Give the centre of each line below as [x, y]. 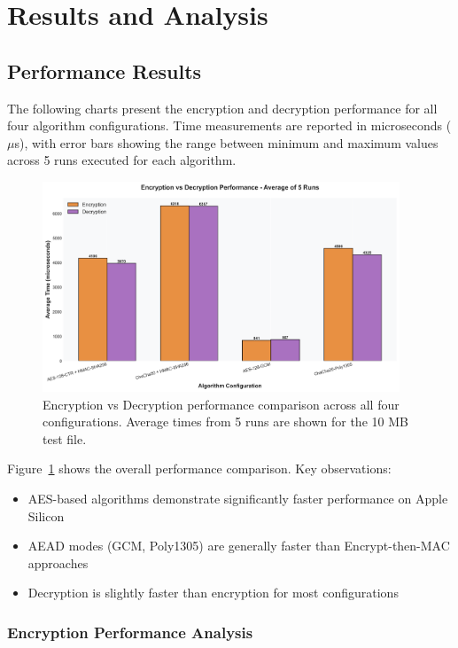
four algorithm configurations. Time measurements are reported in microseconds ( [229, 125]
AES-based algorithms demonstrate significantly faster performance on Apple [238, 498]
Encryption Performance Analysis [130, 632]
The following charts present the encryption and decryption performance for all [222, 108]
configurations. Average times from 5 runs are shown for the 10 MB [225, 422]
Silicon [46, 515]
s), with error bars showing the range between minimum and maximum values [226, 142]
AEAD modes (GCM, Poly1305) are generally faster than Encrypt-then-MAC [239, 546]
